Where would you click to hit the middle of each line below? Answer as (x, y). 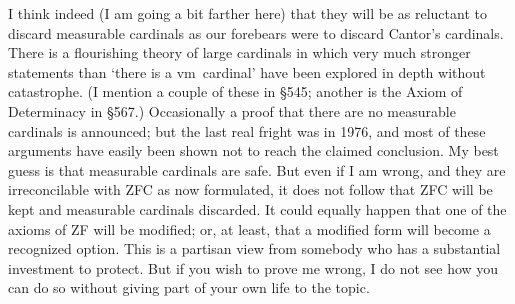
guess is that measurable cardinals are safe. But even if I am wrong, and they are (257, 169)
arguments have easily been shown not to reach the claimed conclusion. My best (253, 150)
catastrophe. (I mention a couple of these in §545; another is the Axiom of (235, 91)
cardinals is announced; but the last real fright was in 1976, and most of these (247, 130)
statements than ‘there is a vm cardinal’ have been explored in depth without (247, 71)
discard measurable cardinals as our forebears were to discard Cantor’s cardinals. (256, 32)
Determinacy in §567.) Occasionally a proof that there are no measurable (232, 110)
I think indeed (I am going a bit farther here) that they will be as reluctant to (247, 13)
